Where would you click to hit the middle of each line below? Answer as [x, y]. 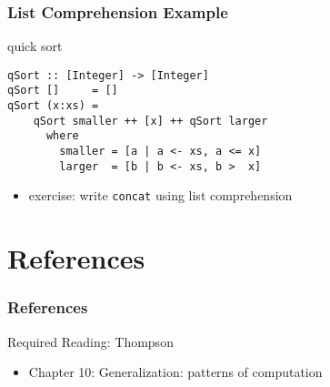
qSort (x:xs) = [53, 106]
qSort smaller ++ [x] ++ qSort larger [150, 121]
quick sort [35, 46]
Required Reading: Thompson [90, 341]
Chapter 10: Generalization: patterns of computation [175, 372]
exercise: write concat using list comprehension [160, 195]
